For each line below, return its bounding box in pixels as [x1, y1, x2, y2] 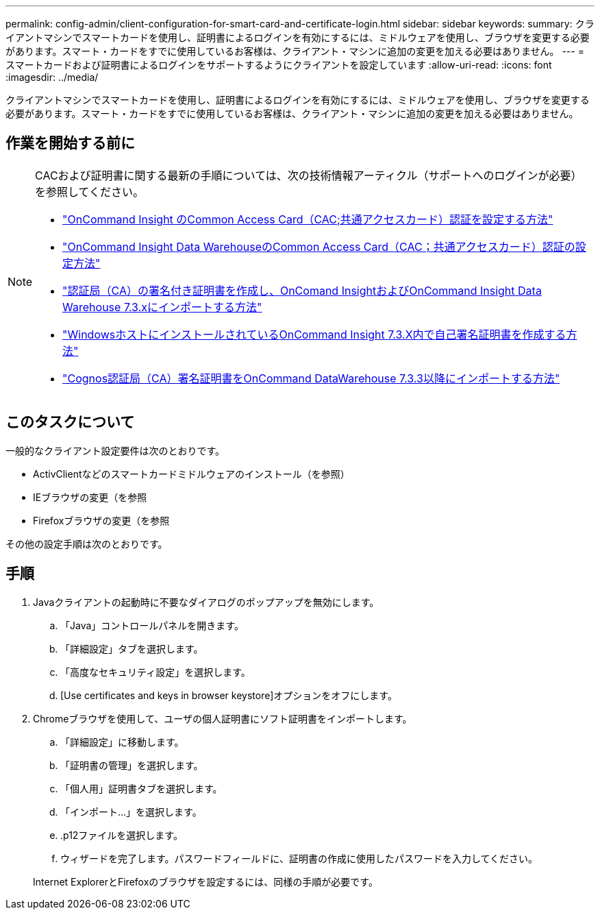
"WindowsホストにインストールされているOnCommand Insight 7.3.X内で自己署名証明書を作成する [62, 327, 566, 341]
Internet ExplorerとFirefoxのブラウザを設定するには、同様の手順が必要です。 [33, 875, 378, 888]
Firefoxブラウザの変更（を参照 [33, 514, 170, 526]
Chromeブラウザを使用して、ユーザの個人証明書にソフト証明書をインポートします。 [33, 712, 412, 724]
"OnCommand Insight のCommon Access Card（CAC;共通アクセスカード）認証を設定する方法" [62, 212, 553, 226]
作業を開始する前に [5, 134, 135, 152]
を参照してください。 [35, 184, 145, 199]
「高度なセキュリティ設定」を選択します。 [60, 666, 251, 678]
